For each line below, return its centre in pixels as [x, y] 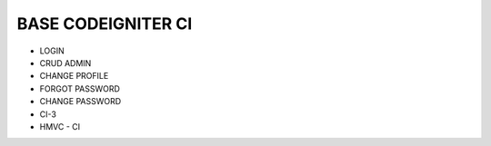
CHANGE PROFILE [74, 76]
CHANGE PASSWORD [80, 102]
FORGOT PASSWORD [80, 88]
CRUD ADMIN [65, 63]
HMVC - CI [60, 126]
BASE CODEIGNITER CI [105, 24]
